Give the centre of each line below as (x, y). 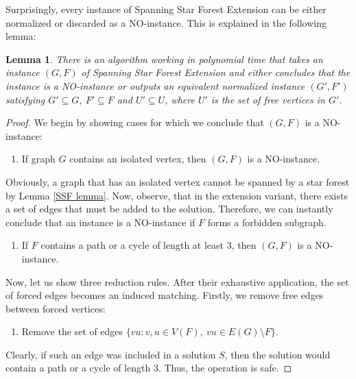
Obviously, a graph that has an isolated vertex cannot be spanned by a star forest (178, 181)
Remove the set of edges (72, 331)
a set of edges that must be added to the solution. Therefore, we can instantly (169, 209)
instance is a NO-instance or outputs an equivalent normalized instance (155, 85)
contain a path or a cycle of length (78, 368)
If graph (38, 159)
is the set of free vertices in (268, 99)
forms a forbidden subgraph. (267, 222)
